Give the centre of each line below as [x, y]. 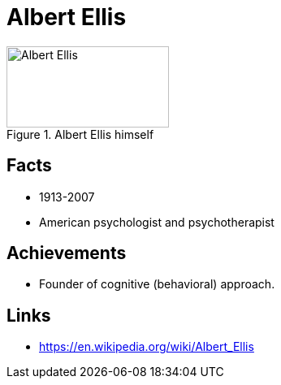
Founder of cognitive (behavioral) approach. [157, 284]
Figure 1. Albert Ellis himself [80, 134]
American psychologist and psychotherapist [157, 222]
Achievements [67, 253]
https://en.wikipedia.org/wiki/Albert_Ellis [147, 347]
